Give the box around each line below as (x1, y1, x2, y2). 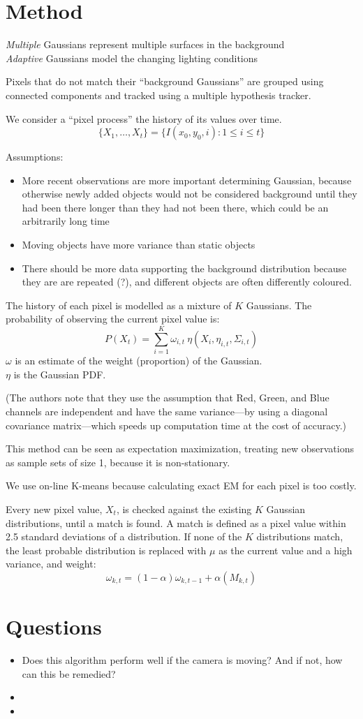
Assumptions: (6, 149, 64, 164)
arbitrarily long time (22, 214, 110, 228)
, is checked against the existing (116, 501, 252, 516)
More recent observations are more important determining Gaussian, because (22, 172, 352, 187)
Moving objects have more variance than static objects (22, 237, 255, 252)
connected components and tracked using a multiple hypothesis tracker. (6, 87, 311, 102)
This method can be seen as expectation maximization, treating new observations (6, 441, 354, 456)
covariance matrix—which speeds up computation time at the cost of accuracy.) (6, 417, 346, 432)
